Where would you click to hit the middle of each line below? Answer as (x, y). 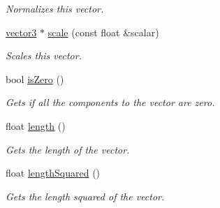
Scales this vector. (44, 55)
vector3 (21, 32)
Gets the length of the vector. (68, 149)
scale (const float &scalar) (103, 32)
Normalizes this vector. (55, 8)
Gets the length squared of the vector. (85, 196)
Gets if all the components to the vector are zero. (110, 102)
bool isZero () (35, 79)
